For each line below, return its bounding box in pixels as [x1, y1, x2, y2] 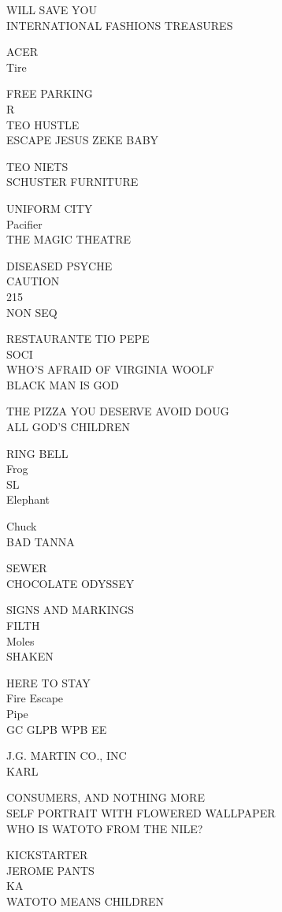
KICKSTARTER [6, 847, 88, 863]
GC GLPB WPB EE [6, 720, 107, 737]
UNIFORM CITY [6, 199, 93, 216]
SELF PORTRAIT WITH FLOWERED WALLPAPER [6, 804, 276, 821]
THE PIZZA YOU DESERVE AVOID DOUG [6, 403, 229, 419]
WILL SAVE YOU [6, 2, 97, 17]
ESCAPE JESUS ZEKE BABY [6, 132, 159, 148]
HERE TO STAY [6, 674, 91, 691]
